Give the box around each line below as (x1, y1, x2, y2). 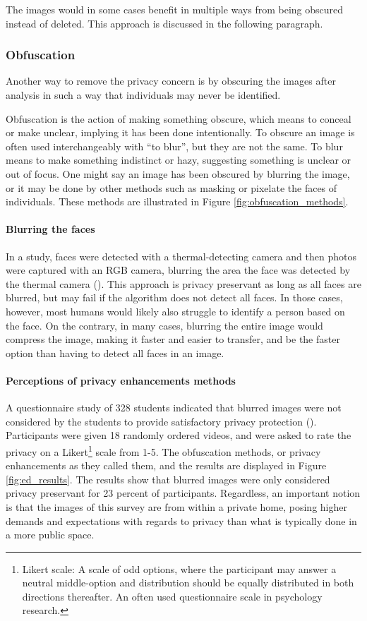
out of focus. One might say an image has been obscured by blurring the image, (6, 166, 350, 181)
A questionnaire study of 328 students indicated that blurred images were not (6, 400, 342, 415)
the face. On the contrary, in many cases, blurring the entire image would (6, 318, 323, 332)
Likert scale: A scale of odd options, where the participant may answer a (22, 561, 337, 576)
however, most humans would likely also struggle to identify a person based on (6, 303, 345, 318)
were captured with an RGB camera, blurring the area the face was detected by (6, 263, 351, 277)
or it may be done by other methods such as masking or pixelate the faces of (6, 180, 337, 195)
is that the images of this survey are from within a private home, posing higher (6, 499, 347, 514)
